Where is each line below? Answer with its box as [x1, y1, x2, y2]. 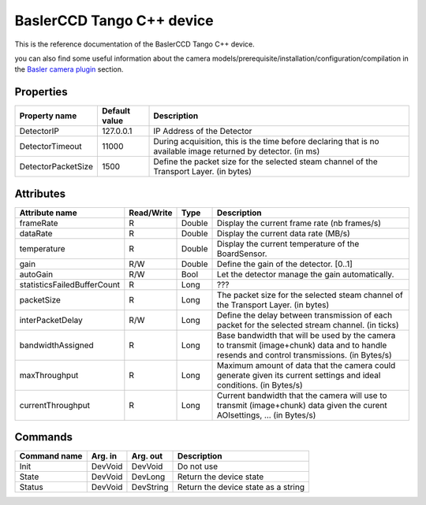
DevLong [131, 471, 166, 482]
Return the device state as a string [177, 481, 305, 492]
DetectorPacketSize [19, 162, 94, 173]
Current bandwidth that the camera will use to [217, 390, 387, 401]
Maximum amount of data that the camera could [217, 359, 396, 370]
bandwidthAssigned [19, 340, 94, 351]
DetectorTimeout [19, 141, 82, 152]
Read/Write [129, 207, 173, 218]
